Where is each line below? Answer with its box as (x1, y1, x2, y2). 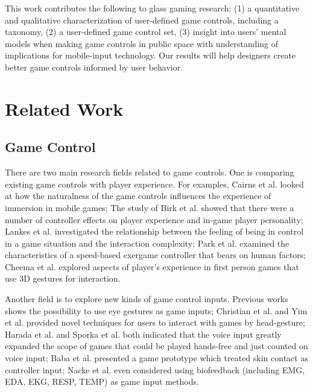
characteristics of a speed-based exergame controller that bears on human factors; (5, 248, 306, 261)
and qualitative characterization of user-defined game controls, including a (5, 13, 279, 26)
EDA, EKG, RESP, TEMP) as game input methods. (5, 375, 199, 388)
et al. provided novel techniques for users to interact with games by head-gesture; (5, 316, 305, 329)
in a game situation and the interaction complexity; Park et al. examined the (5, 236, 289, 249)
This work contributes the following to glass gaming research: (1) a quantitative (5, 2, 300, 14)
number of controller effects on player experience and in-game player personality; (5, 213, 303, 226)
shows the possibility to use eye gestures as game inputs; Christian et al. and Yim (5, 304, 308, 317)
